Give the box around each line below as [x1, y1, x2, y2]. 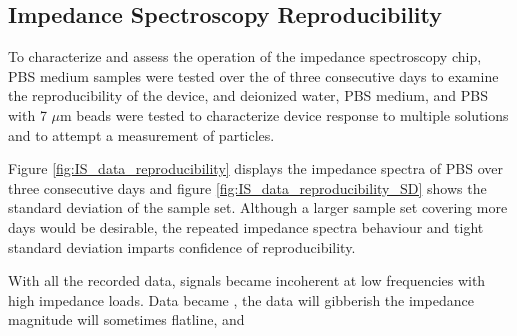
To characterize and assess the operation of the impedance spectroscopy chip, [8, 46, 482, 67]
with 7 [8, 104, 47, 125]
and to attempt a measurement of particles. [8, 124, 275, 145]
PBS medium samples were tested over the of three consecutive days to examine [8, 65, 499, 86]
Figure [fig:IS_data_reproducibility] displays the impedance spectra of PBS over [8, 158, 503, 179]
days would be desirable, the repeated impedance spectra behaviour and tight [8, 216, 484, 237]
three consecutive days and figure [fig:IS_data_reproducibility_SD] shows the [8, 177, 487, 198]
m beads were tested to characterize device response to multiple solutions [60, 104, 509, 125]
